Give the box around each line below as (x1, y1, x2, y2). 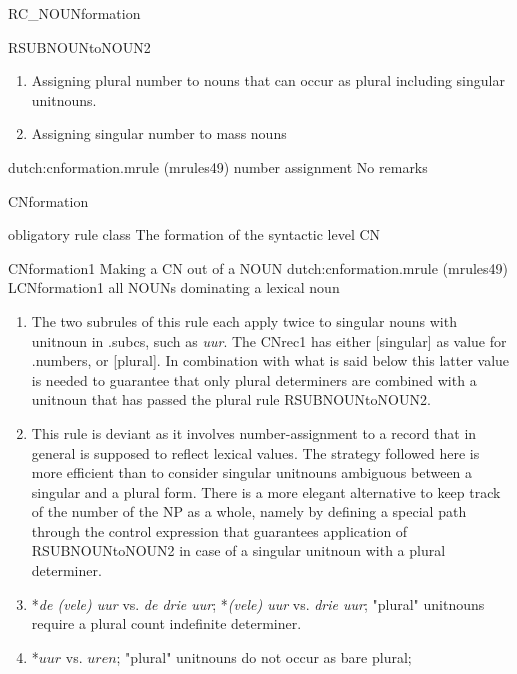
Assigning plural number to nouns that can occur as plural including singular (31, 70, 505, 91)
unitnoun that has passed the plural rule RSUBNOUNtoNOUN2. (31, 389, 431, 410)
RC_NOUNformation (8, 3, 141, 23)
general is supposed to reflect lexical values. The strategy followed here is (31, 442, 480, 463)
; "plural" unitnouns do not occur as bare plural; (116, 646, 412, 667)
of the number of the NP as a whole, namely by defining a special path (31, 501, 467, 522)
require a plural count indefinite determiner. (31, 613, 302, 634)
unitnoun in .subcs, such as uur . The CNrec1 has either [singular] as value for (31, 330, 507, 351)
